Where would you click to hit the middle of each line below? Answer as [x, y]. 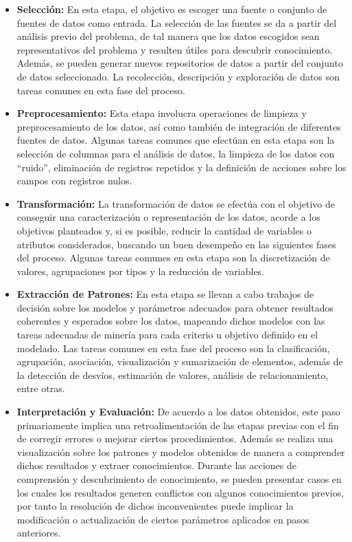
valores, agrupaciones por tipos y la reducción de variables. [141, 271]
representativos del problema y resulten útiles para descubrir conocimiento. [175, 49]
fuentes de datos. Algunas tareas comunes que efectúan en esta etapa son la [176, 140]
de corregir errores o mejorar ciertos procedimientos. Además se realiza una [175, 438]
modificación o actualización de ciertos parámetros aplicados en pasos [163, 519]
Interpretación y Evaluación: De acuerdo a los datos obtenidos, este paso [178, 412]
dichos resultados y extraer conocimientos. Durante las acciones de [156, 465]
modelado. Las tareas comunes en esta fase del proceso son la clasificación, [173, 348]
